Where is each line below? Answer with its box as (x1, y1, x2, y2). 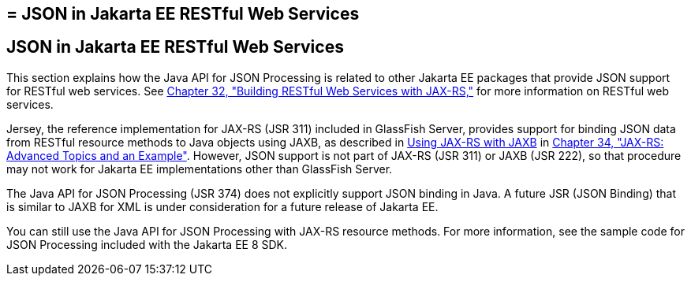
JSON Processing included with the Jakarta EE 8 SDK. (6, 237, 288, 251)
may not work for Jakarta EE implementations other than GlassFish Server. (6, 161, 393, 176)
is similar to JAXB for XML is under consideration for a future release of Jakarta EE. (6, 199, 439, 213)
